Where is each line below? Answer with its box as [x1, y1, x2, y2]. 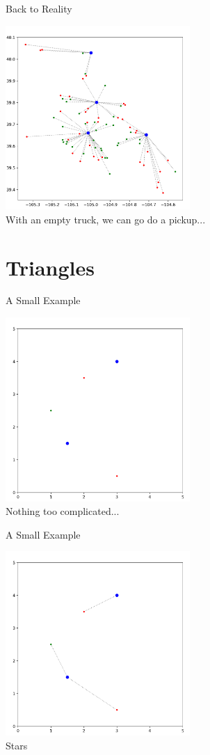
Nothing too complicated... [6, 504, 120, 518]
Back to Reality [6, 1, 72, 15]
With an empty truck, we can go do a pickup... [6, 212, 206, 226]
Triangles [6, 253, 95, 281]
